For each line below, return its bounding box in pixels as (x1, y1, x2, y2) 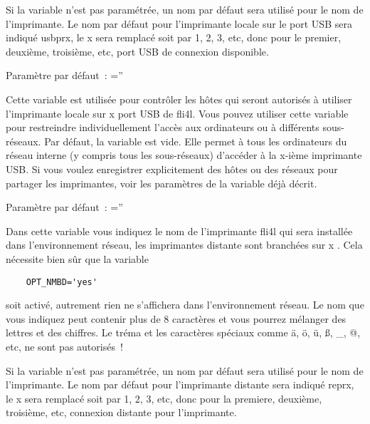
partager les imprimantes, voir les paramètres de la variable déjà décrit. (6, 175, 317, 190)
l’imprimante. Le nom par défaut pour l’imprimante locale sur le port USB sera (6, 16, 352, 31)
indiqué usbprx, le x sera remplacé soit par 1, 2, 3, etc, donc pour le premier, (6, 30, 342, 45)
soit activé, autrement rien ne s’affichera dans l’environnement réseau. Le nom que (6, 297, 364, 312)
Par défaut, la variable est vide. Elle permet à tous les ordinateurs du (44, 133, 347, 148)
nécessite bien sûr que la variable (6, 251, 149, 266)
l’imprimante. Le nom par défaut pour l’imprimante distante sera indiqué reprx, (6, 377, 354, 392)
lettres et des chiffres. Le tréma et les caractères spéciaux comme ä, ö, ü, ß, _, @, (6, 325, 361, 340)
